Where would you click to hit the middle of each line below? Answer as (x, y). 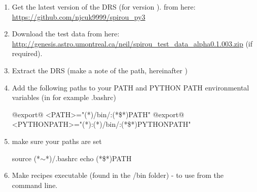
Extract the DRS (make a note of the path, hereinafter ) (100, 70)
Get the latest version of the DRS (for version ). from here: (104, 7)
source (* (26, 158)
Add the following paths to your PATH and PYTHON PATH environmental (131, 87)
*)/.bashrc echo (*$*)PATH (88, 158)
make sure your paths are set (57, 141)
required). (27, 53)
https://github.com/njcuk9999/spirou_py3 (79, 16)
